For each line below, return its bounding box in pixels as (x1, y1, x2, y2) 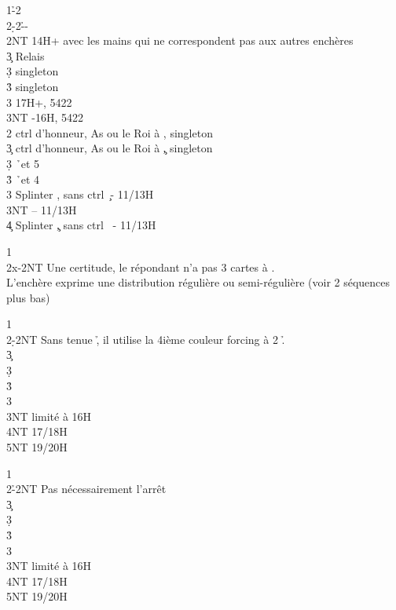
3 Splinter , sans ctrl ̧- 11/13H (6, 186, 154, 203)
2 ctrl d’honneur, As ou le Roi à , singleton (6, 124, 213, 141)
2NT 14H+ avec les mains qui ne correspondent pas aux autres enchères (6, 32, 354, 49)
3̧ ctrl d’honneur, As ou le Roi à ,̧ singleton (6, 140, 213, 156)
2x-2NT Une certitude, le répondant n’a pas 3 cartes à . (6, 258, 275, 275)
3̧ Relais (6, 47, 45, 64)
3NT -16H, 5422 (6, 109, 83, 126)
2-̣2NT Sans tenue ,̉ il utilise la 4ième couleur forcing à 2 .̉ (6, 331, 285, 347)
